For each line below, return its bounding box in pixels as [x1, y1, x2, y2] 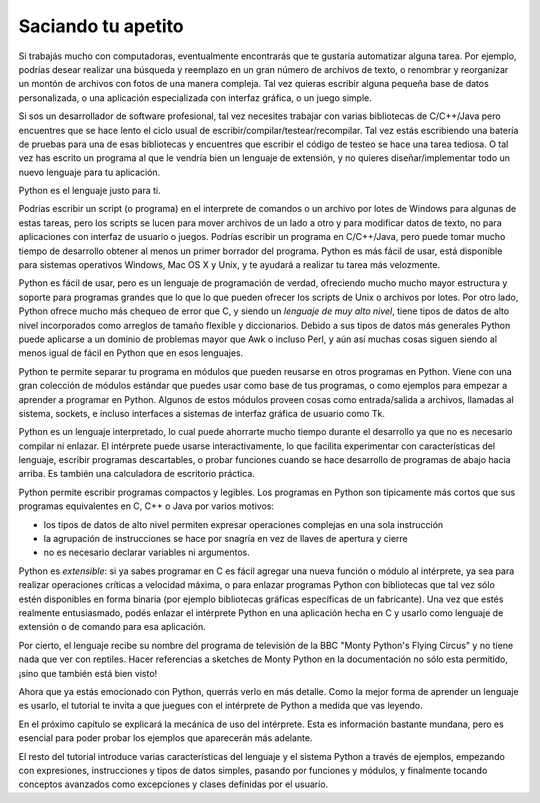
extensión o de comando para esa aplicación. [18, 621, 207, 633]
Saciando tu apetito [18, 15, 184, 37]
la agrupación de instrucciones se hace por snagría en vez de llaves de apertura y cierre [43, 533, 409, 545]
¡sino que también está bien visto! [18, 667, 158, 679]
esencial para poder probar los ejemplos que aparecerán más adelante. [18, 732, 313, 744]
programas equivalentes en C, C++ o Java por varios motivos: [18, 500, 275, 512]
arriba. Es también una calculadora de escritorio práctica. [18, 468, 255, 480]
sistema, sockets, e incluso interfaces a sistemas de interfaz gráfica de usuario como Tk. [18, 407, 385, 419]
